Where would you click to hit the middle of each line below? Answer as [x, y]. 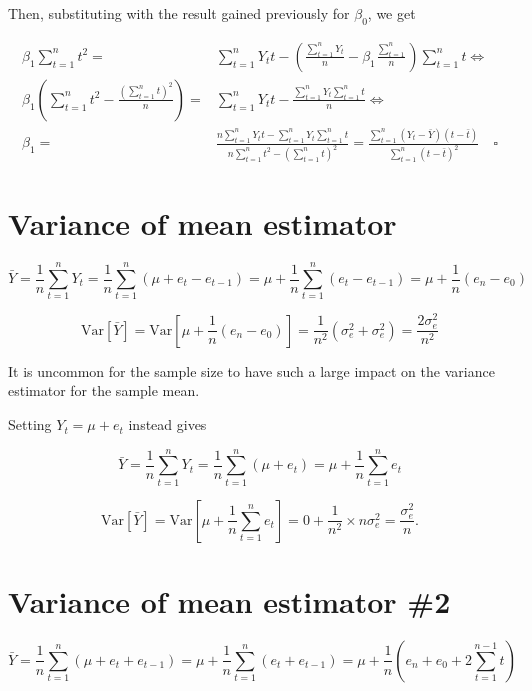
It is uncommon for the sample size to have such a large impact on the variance [251, 370]
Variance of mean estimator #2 [229, 600]
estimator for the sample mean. [104, 390]
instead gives [167, 424]
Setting [30, 424]
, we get [391, 13]
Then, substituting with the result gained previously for [179, 13]
